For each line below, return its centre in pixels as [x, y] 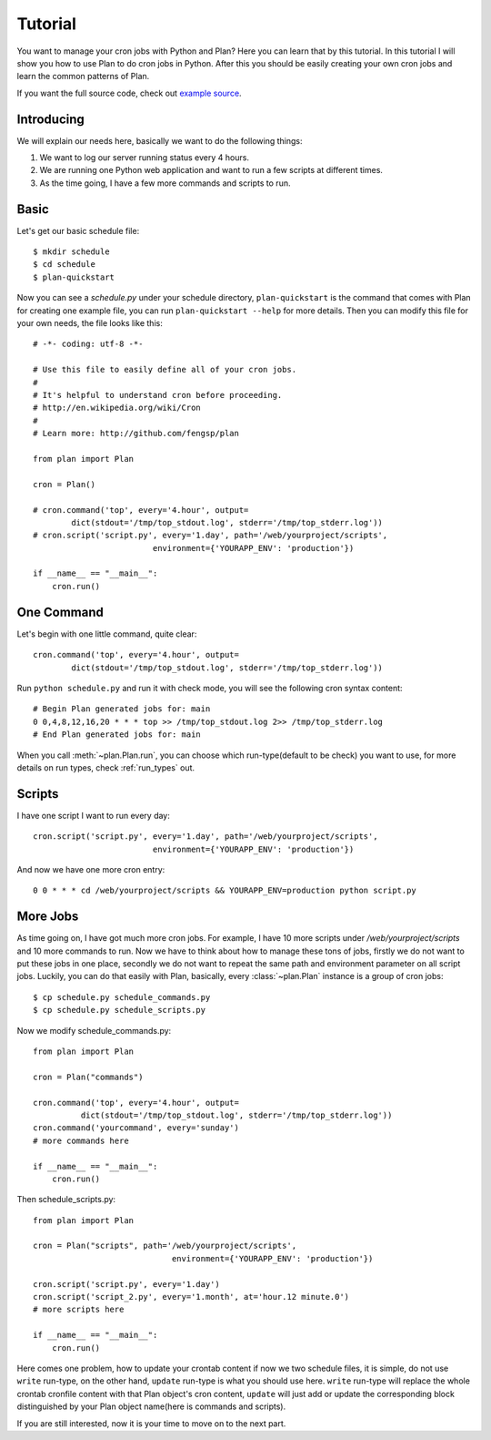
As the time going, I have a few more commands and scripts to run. [165, 183]
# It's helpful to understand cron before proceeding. [158, 395]
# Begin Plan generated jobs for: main [122, 709]
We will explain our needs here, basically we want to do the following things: [160, 140]
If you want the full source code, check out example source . [129, 93]
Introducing [51, 119]
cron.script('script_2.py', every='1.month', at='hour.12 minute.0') [191, 1297]
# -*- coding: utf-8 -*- [88, 344]
